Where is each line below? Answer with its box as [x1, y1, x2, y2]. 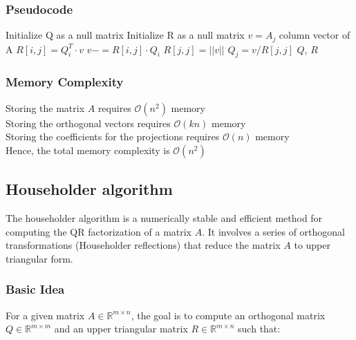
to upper [294, 238, 330, 252]
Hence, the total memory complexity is [6, 142, 170, 157]
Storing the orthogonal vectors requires [6, 115, 171, 130]
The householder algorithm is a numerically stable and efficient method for [6, 211, 323, 225]
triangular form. [6, 251, 73, 265]
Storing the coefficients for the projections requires [6, 129, 220, 144]
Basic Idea [6, 281, 65, 298]
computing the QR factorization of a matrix [6, 224, 192, 238]
